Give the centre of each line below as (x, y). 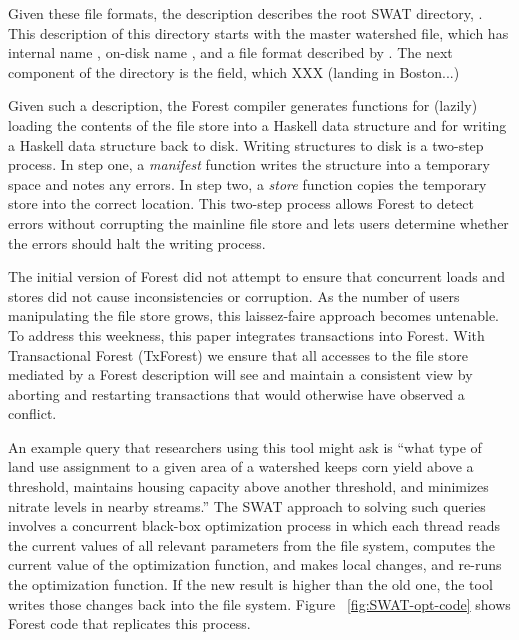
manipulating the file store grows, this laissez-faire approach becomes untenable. (253, 315)
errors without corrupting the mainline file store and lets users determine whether (258, 222)
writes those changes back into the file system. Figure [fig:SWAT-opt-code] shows (259, 603)
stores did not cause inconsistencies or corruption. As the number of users (234, 295)
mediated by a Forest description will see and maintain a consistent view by (240, 374)
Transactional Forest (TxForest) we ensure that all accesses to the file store (238, 354)
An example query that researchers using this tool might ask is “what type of (245, 446)
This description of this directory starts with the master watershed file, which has (258, 32)
